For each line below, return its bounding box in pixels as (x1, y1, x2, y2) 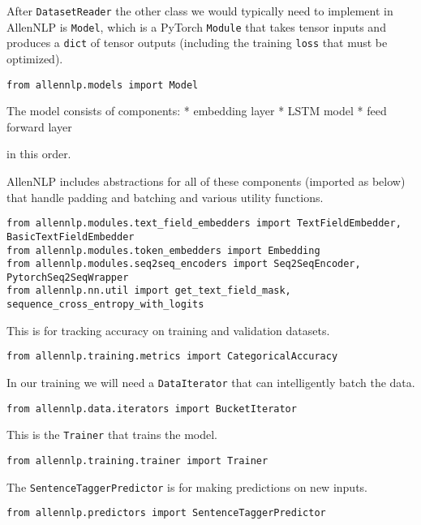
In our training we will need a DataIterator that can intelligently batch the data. (6, 374, 415, 391)
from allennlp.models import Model (6, 79, 199, 91)
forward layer (6, 118, 72, 135)
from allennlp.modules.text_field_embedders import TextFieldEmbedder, (6, 217, 402, 230)
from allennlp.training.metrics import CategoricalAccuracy (6, 351, 338, 363)
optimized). (6, 49, 63, 67)
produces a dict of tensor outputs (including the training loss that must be (6, 34, 388, 51)
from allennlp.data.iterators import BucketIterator (6, 402, 297, 415)
